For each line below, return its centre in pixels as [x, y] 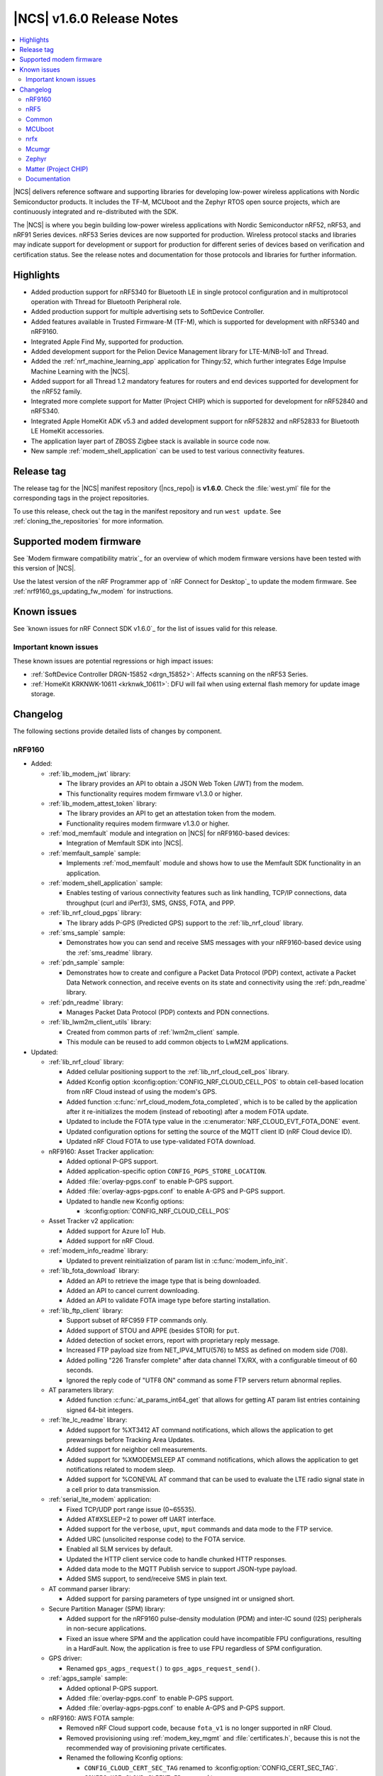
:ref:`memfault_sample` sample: [95, 853]
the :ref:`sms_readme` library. [109, 953]
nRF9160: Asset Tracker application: [101, 1152]
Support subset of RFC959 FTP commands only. [137, 1321]
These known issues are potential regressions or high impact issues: [113, 661]
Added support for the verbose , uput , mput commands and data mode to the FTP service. [200, 1529]
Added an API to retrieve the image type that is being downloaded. [163, 1280]
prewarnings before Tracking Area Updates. [131, 1439]
